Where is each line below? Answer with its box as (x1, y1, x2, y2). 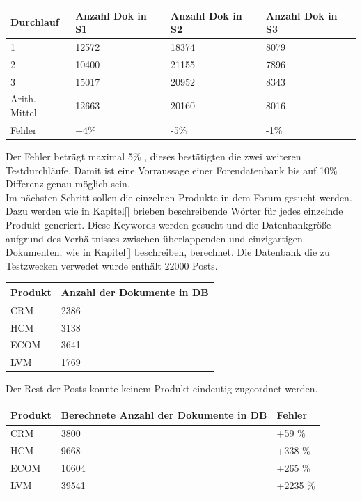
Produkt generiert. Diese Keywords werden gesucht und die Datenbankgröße (6, 217, 331, 231)
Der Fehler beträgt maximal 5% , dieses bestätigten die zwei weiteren (6, 149, 301, 163)
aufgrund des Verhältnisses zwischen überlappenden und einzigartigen (6, 231, 303, 245)
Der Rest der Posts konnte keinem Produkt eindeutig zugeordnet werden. (6, 381, 318, 396)
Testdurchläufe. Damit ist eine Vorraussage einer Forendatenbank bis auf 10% (6, 162, 338, 177)
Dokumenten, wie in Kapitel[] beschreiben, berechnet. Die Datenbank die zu (6, 245, 330, 259)
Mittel (10, 105, 37, 120)
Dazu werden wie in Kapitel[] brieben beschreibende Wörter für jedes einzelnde (6, 203, 343, 218)
